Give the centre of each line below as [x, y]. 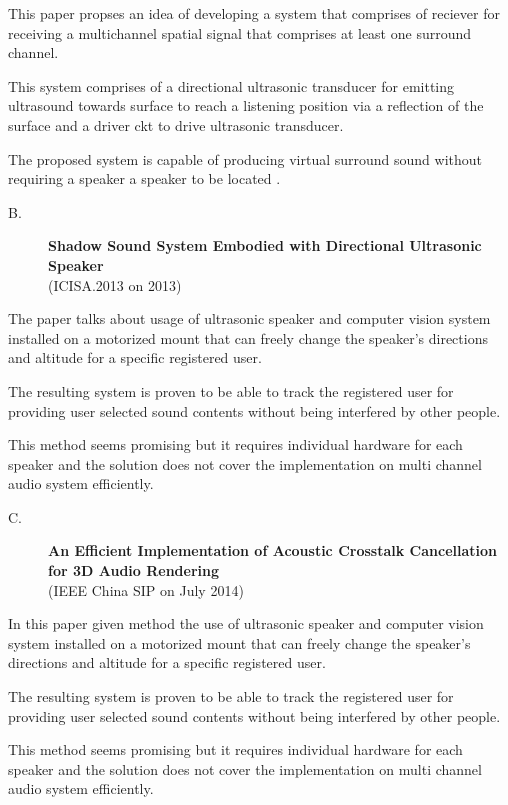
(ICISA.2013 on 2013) [115, 284]
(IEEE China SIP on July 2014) [146, 589]
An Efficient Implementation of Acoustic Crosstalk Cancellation [272, 550]
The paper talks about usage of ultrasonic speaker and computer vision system [249, 318]
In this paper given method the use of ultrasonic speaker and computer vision [246, 623]
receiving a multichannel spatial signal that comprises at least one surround [240, 32]
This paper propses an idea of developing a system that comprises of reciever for [254, 13]
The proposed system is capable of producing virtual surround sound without [245, 158]
